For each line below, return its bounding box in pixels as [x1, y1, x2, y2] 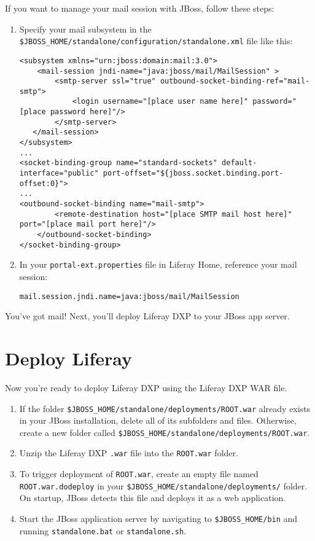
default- [222, 158, 257, 168]
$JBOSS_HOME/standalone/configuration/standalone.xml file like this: [19, 34, 293, 47]
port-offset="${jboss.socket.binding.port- [103, 169, 284, 178]
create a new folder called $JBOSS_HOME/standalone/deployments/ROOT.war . [19, 426, 310, 438]
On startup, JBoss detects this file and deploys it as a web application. [19, 491, 286, 504]
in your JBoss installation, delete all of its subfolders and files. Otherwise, [19, 414, 297, 427]
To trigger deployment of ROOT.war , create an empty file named [19, 467, 259, 480]
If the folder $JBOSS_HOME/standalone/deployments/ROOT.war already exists [19, 402, 311, 415]
